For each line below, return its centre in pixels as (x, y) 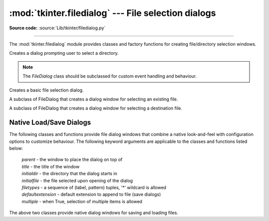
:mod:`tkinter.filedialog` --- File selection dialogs (113, 13)
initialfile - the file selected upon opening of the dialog (77, 180)
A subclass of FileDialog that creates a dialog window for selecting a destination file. (96, 108)
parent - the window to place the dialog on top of (72, 160)
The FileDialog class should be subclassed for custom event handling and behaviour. (110, 76)
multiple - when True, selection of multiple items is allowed (82, 201)
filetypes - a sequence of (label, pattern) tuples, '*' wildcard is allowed (94, 187)
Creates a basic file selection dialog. (47, 90)
